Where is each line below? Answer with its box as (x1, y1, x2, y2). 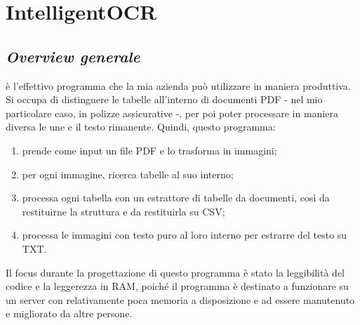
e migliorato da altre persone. (6, 306, 133, 321)
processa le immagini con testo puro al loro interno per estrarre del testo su (22, 227, 347, 242)
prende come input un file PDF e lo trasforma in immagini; (22, 142, 277, 157)
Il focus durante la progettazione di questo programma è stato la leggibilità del (6, 265, 345, 279)
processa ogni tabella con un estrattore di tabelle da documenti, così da (22, 190, 330, 205)
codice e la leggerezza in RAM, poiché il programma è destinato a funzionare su (6, 279, 349, 293)
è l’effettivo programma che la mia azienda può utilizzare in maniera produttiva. (6, 78, 351, 93)
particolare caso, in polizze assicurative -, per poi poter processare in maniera (6, 105, 338, 120)
